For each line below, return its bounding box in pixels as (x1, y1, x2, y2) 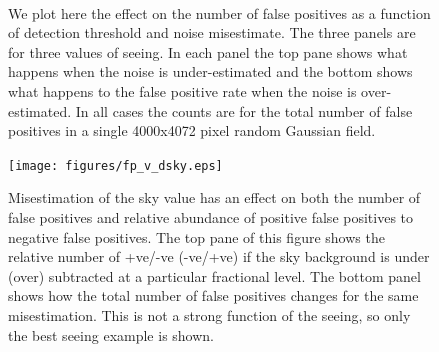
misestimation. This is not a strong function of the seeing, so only (8, 304, 411, 325)
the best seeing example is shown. (8, 324, 214, 345)
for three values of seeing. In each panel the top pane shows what (8, 41, 408, 62)
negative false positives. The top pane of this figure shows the (8, 226, 385, 247)
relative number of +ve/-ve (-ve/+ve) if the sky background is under (8, 246, 430, 267)
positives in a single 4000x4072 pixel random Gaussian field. (8, 120, 376, 141)
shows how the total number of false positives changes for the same (8, 285, 419, 306)
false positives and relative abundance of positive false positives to (8, 207, 414, 227)
